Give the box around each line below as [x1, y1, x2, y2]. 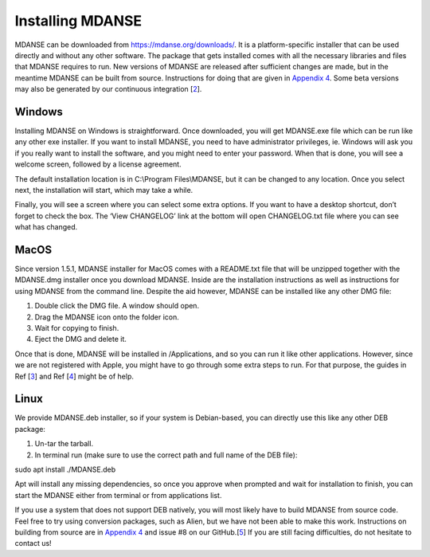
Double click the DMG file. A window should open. [34, 301, 199, 311]
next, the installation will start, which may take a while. [14, 185, 193, 194]
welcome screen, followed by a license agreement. [14, 159, 182, 169]
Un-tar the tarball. [34, 439, 94, 449]
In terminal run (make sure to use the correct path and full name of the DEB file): [34, 450, 298, 460]
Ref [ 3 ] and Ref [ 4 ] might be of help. [14, 371, 135, 381]
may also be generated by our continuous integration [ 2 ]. [14, 84, 202, 94]
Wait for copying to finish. [34, 324, 119, 332]
